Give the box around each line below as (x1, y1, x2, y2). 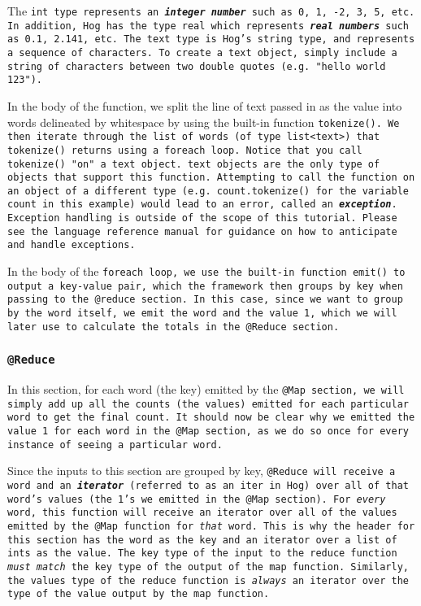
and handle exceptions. (7, 239, 136, 251)
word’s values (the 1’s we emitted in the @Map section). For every (7, 493, 386, 505)
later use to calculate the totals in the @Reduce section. (7, 320, 340, 333)
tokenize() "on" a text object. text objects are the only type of (7, 158, 380, 170)
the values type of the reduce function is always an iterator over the (7, 574, 409, 586)
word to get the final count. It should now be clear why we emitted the (7, 412, 415, 424)
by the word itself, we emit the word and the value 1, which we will (7, 307, 397, 320)
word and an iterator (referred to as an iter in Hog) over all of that (7, 480, 409, 492)
